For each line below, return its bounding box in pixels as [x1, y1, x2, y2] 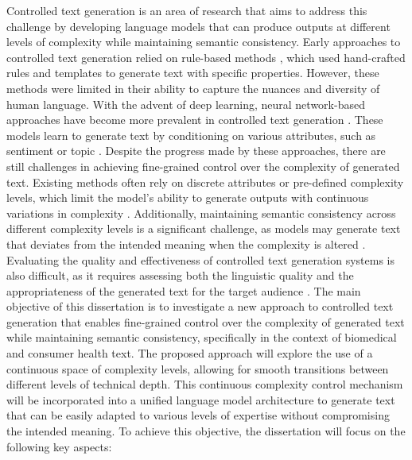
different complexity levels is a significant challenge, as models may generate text [6, 220, 401, 237]
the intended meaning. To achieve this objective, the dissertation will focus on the [6, 423, 406, 439]
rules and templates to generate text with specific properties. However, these [6, 64, 379, 81]
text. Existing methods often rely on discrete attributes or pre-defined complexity [6, 173, 404, 190]
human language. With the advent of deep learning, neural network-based [6, 95, 365, 112]
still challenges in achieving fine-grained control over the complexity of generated [6, 157, 400, 174]
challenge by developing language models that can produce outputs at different [6, 17, 391, 34]
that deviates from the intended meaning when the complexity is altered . [6, 235, 366, 252]
